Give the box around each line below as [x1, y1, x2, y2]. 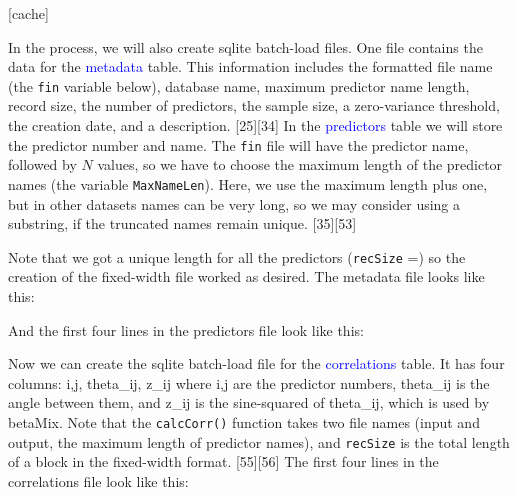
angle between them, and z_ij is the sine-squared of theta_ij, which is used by [8, 392, 490, 413]
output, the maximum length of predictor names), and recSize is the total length [8, 431, 510, 452]
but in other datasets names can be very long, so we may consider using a [8, 193, 461, 214]
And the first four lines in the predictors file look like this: [8, 319, 364, 340]
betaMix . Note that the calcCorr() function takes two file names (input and [8, 411, 480, 432]
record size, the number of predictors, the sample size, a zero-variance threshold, [8, 95, 500, 116]
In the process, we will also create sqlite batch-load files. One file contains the [8, 36, 483, 57]
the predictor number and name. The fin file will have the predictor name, [8, 134, 469, 155]
